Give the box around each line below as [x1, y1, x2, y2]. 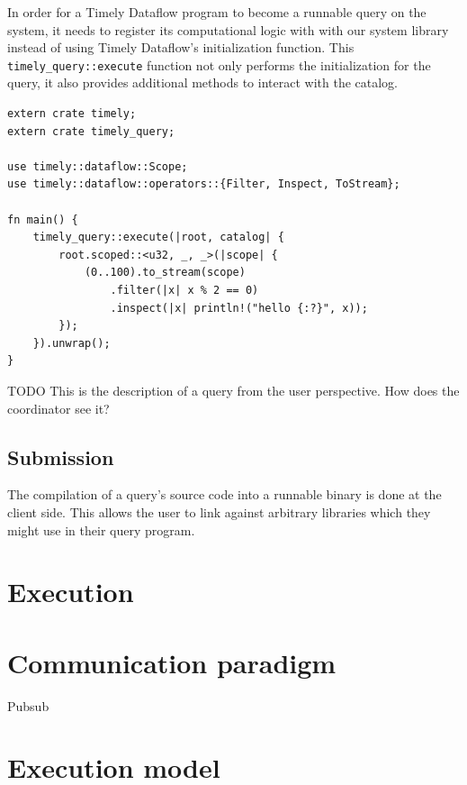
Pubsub [7, 696, 49, 715]
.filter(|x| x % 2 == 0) [110, 283, 259, 297]
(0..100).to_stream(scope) [84, 266, 246, 279]
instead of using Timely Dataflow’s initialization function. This [7, 38, 355, 57]
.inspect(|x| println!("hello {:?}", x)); [110, 301, 368, 315]
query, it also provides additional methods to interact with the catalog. [7, 73, 398, 92]
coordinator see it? [7, 398, 110, 417]
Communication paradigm [7, 644, 337, 680]
